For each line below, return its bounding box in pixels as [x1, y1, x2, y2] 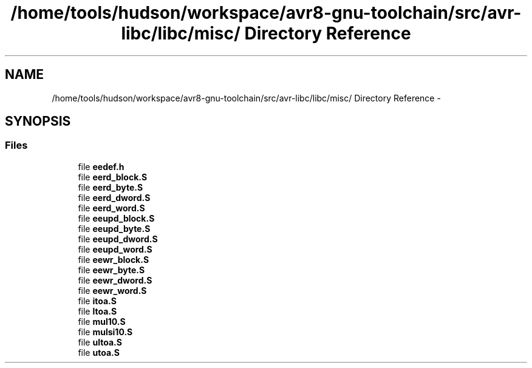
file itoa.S [78, 295, 117, 306]
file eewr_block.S [78, 254, 149, 265]
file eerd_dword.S [78, 192, 151, 203]
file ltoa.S [78, 305, 117, 316]
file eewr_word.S [78, 285, 147, 296]
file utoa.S [78, 347, 120, 358]
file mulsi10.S [78, 326, 133, 337]
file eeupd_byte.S [78, 223, 151, 234]
